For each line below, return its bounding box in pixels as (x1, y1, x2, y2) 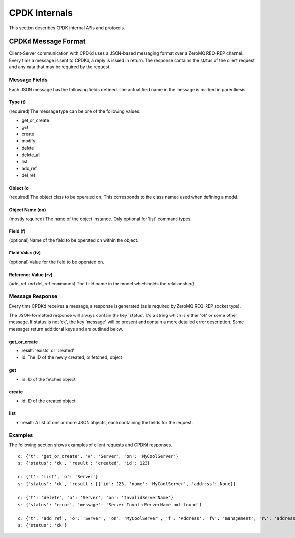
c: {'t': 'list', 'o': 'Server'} (18, 474, 98, 480)
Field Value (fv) (9, 250, 41, 256)
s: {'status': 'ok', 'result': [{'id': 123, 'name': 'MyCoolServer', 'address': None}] (18, 481, 236, 487)
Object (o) (9, 185, 30, 191)
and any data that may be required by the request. (9, 64, 111, 70)
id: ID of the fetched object (21, 376, 76, 382)
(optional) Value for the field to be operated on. (9, 259, 104, 265)
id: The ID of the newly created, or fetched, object (21, 354, 122, 360)
